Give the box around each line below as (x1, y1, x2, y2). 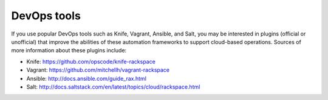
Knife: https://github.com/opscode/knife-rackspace (26, 58, 156, 65)
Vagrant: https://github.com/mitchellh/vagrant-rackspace (26, 66, 170, 73)
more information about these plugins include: (11, 47, 127, 54)
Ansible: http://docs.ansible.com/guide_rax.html (26, 75, 147, 82)
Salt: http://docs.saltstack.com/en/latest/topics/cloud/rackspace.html (26, 83, 200, 90)
